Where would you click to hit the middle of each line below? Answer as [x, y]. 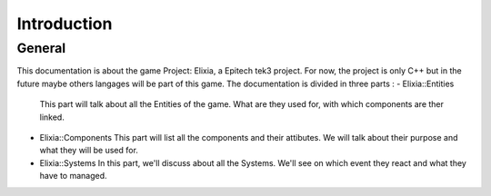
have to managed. [74, 176]
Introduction [65, 24]
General [41, 48]
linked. [52, 117]
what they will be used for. [89, 151]
